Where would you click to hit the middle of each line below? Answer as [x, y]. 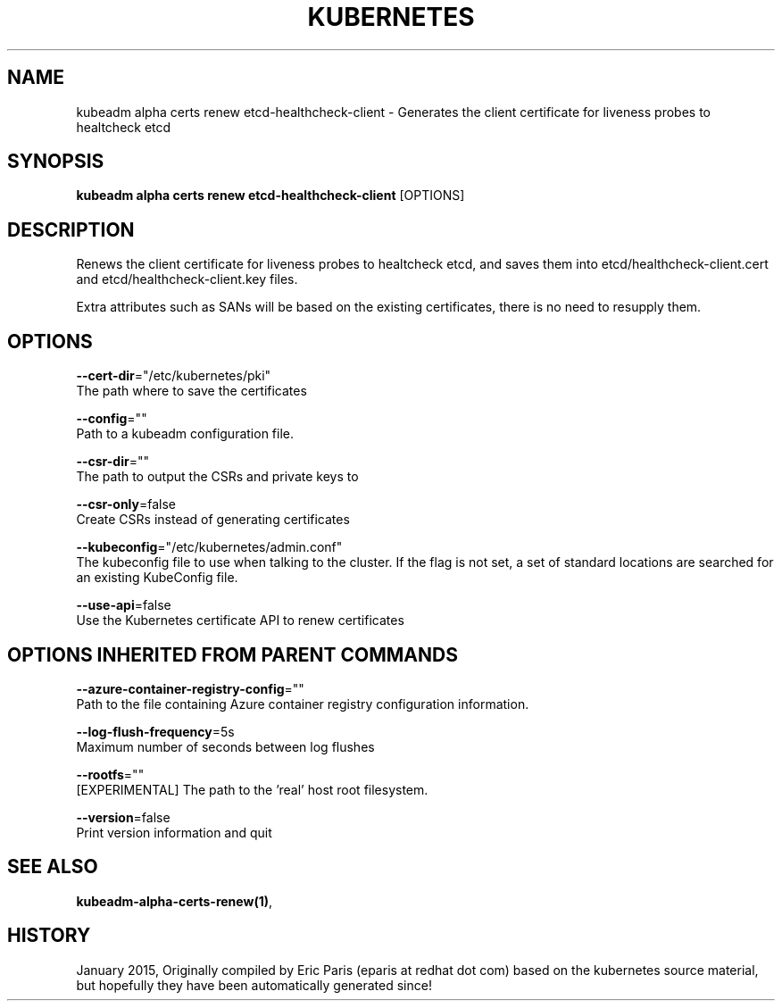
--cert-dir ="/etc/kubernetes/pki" [174, 376]
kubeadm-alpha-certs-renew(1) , [175, 901]
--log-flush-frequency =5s [155, 731]
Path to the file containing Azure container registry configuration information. [303, 704]
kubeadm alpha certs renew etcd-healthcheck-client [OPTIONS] [270, 196]
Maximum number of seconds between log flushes [225, 746]
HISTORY [49, 936]
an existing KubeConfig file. [157, 578]
